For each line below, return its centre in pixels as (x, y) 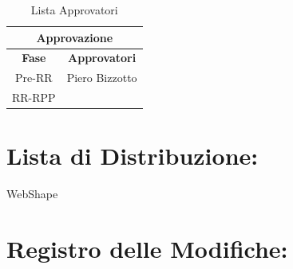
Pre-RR (34, 78)
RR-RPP (34, 97)
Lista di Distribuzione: (133, 156)
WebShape (32, 194)
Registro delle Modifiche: (147, 249)
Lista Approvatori (74, 10)
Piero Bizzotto (102, 78)
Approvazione (75, 37)
